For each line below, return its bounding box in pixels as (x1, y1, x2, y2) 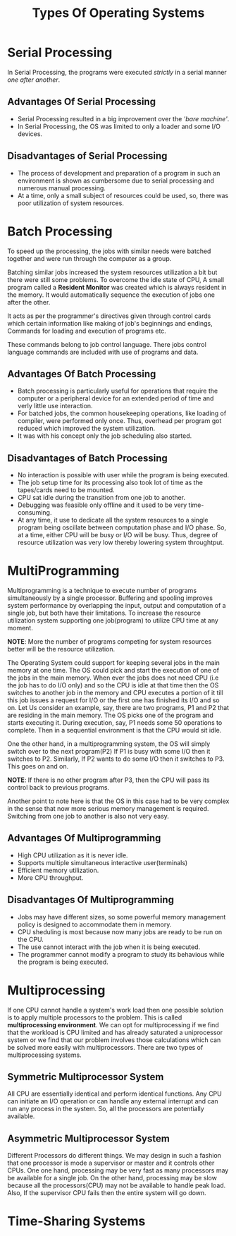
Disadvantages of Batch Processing (7, 452, 168, 464)
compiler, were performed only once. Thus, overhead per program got (17, 417, 222, 425)
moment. (7, 624, 33, 632)
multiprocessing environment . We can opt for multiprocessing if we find (7, 1020, 220, 1029)
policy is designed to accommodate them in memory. (17, 920, 172, 929)
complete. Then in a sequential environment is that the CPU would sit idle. (7, 726, 222, 735)
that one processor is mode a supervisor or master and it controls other (7, 1158, 215, 1168)
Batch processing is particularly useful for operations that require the (17, 386, 218, 396)
